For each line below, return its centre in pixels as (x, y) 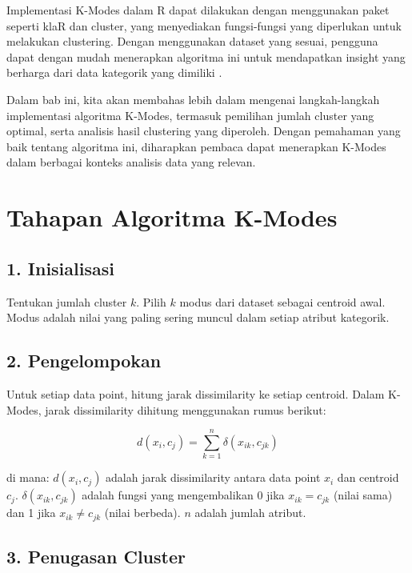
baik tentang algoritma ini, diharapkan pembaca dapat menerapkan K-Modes (196, 146)
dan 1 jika (31, 513)
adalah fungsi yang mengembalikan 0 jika (183, 495)
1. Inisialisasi (60, 268)
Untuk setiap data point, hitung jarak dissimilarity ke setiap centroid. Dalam (196, 393)
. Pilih (151, 301)
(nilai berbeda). (142, 513)
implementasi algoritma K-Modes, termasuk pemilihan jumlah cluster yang (190, 115)
